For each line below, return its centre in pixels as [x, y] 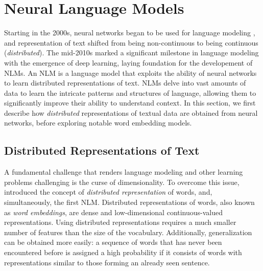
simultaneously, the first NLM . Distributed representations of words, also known [129, 202]
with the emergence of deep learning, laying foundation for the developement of [128, 62]
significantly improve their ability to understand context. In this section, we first [130, 103]
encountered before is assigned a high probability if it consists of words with [123, 252]
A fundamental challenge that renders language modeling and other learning [124, 172]
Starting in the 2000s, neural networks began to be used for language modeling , [130, 33]
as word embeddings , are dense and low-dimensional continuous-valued [114, 212]
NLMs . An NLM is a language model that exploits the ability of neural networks [130, 72]
